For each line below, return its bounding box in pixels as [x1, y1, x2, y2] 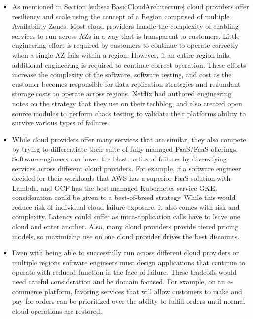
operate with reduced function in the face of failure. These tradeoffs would [12, 267, 237, 277]
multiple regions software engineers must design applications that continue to [12, 257, 246, 267]
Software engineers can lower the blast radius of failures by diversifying [12, 153, 227, 163]
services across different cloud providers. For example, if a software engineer [12, 163, 241, 173]
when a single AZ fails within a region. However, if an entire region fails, [12, 49, 231, 60]
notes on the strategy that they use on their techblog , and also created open [12, 98, 242, 108]
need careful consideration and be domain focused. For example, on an [12, 277, 225, 287]
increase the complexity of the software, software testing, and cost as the [12, 69, 232, 80]
